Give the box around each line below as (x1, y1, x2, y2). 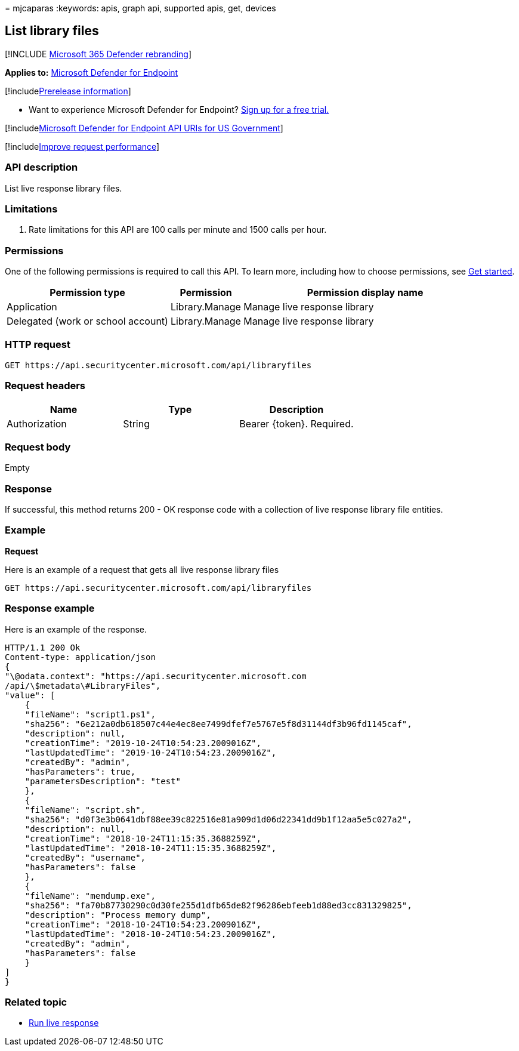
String (123, 417, 150, 430)
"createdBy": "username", (24, 852, 146, 862)
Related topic (5, 995, 67, 1008)
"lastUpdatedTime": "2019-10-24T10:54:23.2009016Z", (24, 747, 277, 757)
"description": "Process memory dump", (24, 910, 211, 920)
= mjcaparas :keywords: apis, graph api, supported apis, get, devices (5, 3, 276, 13)
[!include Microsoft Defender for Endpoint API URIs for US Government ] (5, 122, 283, 133)
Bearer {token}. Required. (239, 417, 354, 430)
